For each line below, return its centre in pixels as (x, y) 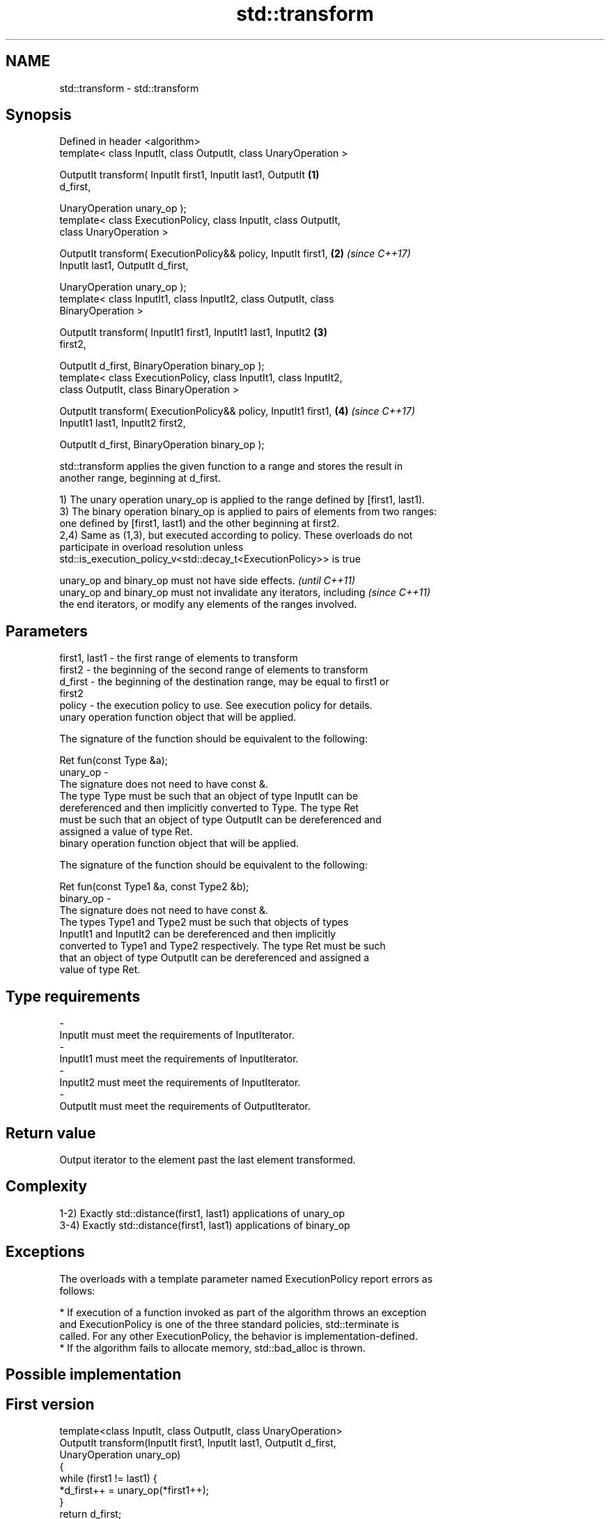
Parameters (47, 631)
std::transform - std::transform (129, 88)
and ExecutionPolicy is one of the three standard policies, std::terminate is (229, 1324)
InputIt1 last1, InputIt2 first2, (123, 423)
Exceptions (45, 1252)
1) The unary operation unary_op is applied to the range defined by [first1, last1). (242, 500)
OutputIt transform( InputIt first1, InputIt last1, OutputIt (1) (189, 175)
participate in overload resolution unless (151, 547)
